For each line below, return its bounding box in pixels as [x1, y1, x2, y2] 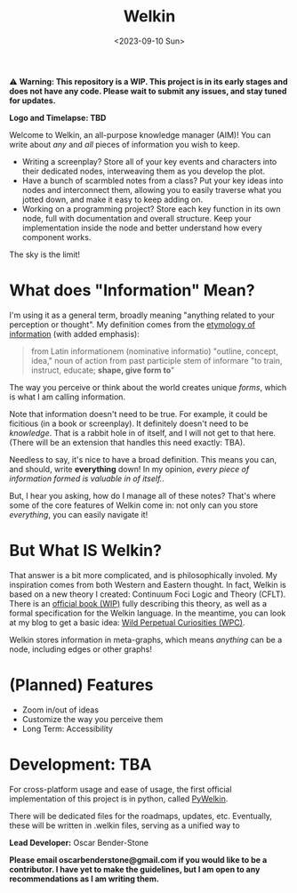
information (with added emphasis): [9, 328, 140, 339]
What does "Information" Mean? [9, 280, 255, 301]
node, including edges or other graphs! [9, 643, 153, 655]
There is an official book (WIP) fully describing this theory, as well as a [9, 598, 268, 608]
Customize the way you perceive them [21, 713, 164, 724]
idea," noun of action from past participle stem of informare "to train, [30, 355, 283, 366]
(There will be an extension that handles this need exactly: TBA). [9, 437, 246, 447]
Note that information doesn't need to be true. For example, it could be [9, 408, 269, 419]
